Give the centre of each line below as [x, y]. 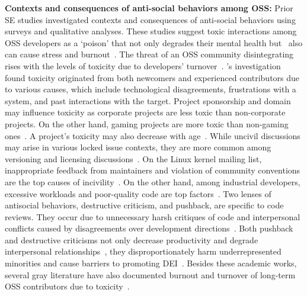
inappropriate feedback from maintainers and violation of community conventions [153, 170]
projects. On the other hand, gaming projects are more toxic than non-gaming [147, 123]
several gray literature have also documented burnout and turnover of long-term [150, 274]
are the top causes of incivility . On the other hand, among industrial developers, [153, 181]
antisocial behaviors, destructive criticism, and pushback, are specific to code [144, 205]
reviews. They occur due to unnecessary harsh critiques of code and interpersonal [153, 216]
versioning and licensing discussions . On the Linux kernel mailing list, [133, 158]
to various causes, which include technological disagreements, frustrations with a [151, 89]
